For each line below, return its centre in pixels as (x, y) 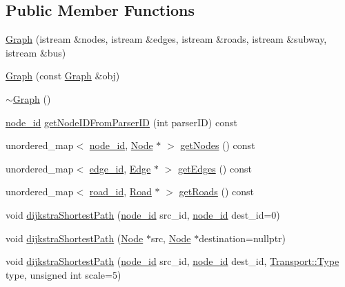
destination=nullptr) (243, 238)
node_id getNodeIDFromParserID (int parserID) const (121, 122)
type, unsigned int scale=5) (63, 274)
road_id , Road (120, 191)
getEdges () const (215, 168)
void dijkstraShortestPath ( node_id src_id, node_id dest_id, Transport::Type (172, 261)
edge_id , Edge (120, 168)
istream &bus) (36, 52)
